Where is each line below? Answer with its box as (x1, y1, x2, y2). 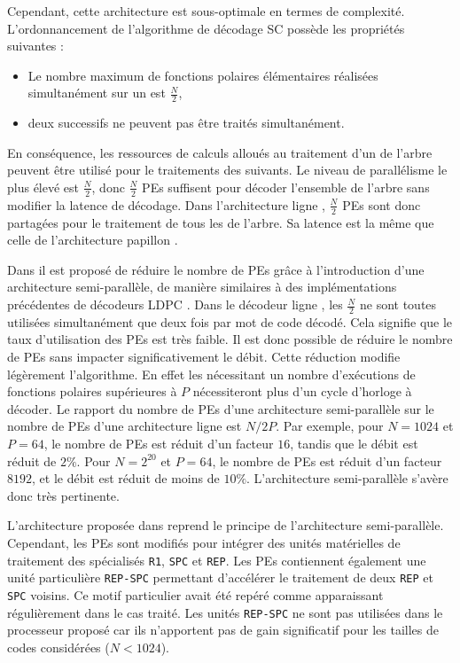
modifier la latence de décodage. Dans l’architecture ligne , (7, 195, 325, 214)
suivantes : (7, 36, 64, 55)
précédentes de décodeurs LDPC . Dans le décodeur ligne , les (7, 295, 343, 314)
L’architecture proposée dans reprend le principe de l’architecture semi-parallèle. (7, 516, 444, 534)
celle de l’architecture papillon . (7, 230, 178, 249)
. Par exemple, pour (276, 417, 384, 435)
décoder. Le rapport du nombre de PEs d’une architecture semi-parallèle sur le (7, 399, 434, 417)
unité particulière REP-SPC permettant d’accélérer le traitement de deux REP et (7, 568, 433, 587)
